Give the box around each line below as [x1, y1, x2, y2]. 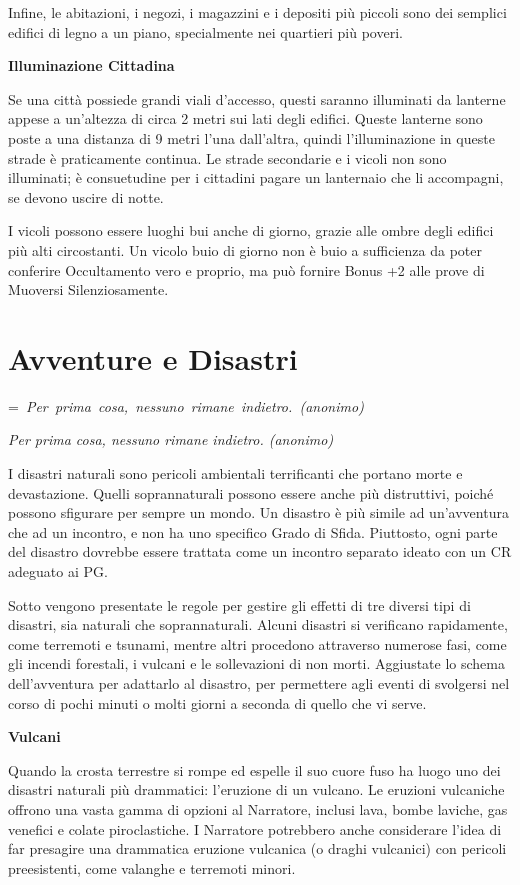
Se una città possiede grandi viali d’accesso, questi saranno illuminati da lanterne [8, 88, 506, 109]
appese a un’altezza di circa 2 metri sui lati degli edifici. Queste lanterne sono [8, 108, 483, 129]
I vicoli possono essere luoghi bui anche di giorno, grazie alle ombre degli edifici [8, 220, 494, 241]
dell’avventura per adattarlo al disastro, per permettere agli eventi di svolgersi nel [8, 672, 510, 693]
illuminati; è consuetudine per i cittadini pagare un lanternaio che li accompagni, [8, 167, 504, 188]
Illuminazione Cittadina [8, 55, 175, 76]
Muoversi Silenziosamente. [8, 279, 169, 300]
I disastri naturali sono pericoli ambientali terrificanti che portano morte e [8, 463, 463, 484]
